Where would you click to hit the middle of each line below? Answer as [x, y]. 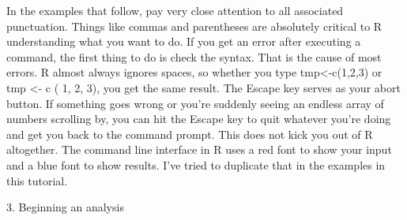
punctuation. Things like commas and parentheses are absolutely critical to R [194, 26]
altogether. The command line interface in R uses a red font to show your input [199, 149]
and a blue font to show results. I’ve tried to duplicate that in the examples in [196, 164]
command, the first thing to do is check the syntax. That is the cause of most [194, 56]
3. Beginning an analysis [65, 207]
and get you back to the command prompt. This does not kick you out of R [190, 134]
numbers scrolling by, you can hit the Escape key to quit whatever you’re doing [199, 119]
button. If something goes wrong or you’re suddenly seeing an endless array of [195, 103]
